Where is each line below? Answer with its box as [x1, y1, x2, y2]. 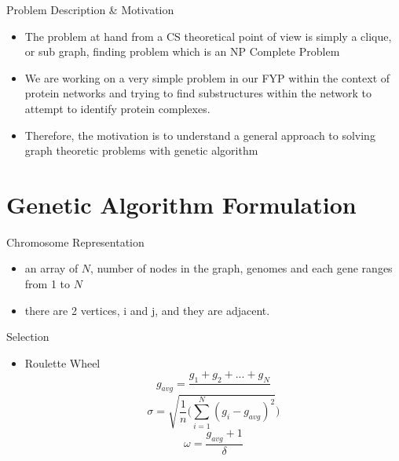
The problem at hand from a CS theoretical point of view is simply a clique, [24, 27, 392, 44]
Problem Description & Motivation [6, 2, 174, 17]
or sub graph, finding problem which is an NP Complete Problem [24, 43, 340, 60]
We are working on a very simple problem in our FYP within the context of [24, 69, 390, 86]
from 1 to [24, 276, 71, 292]
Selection [6, 328, 49, 345]
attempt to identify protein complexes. [24, 100, 210, 116]
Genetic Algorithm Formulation [6, 188, 357, 220]
